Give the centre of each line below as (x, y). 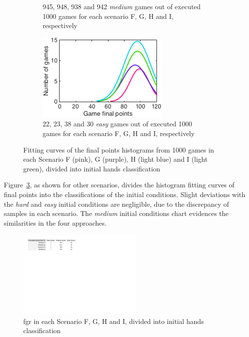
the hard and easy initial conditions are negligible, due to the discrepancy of (117, 204)
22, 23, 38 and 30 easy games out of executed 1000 (117, 124)
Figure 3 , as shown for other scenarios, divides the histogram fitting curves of (119, 185)
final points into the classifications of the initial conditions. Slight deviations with (125, 194)
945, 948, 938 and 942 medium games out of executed (122, 6)
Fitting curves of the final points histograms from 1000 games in (119, 149)
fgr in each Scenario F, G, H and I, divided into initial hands (114, 321)
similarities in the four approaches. (55, 222)
